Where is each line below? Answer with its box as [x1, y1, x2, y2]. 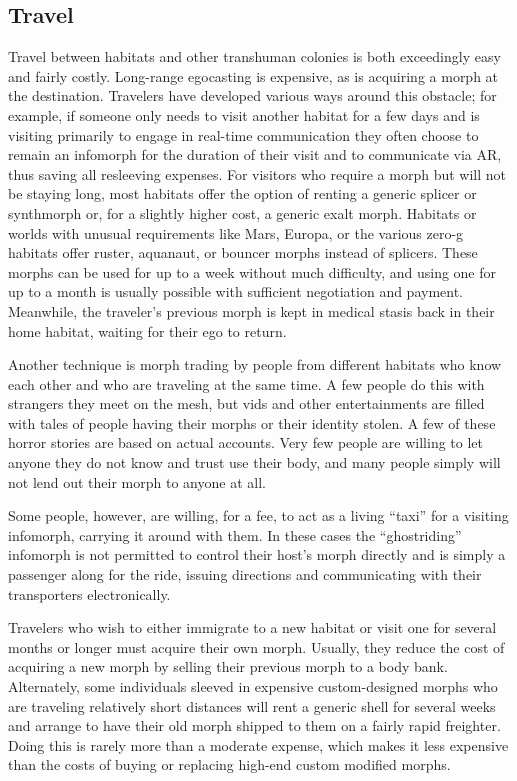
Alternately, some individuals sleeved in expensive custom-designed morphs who [8, 676, 498, 697]
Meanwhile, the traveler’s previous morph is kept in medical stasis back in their [8, 300, 495, 321]
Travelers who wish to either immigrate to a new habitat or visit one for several [8, 617, 497, 638]
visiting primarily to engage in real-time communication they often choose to [8, 124, 479, 145]
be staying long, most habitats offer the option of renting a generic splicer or [8, 183, 477, 204]
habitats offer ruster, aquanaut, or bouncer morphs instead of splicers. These [8, 242, 478, 263]
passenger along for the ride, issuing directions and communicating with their [8, 564, 482, 585]
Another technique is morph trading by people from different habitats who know [8, 354, 502, 375]
